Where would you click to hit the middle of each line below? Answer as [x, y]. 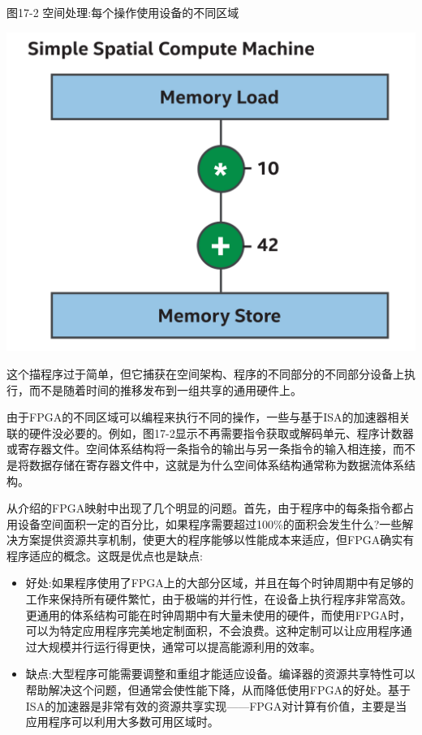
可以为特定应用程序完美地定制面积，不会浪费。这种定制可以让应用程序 [213, 631]
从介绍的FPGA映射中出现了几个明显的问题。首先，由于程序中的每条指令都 [205, 508]
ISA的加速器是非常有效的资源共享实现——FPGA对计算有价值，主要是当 [216, 705]
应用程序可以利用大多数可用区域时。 [122, 722]
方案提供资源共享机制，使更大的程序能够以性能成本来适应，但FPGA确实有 [216, 540]
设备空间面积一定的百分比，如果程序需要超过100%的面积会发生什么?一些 [210, 523]
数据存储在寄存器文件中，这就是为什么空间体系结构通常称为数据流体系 [216, 464]
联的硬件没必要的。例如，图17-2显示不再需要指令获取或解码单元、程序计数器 [210, 432]
